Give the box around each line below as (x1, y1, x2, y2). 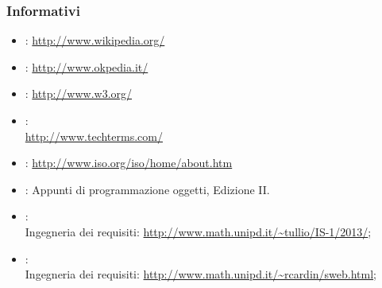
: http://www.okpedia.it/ (25, 58, 149, 75)
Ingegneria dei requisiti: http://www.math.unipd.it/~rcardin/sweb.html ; (25, 266, 376, 282)
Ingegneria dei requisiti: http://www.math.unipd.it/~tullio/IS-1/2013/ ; (25, 223, 372, 239)
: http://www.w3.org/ (25, 85, 133, 102)
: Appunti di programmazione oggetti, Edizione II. (25, 181, 270, 197)
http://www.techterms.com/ (25, 127, 163, 144)
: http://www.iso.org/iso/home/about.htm (25, 154, 233, 171)
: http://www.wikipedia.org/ (25, 32, 165, 49)
